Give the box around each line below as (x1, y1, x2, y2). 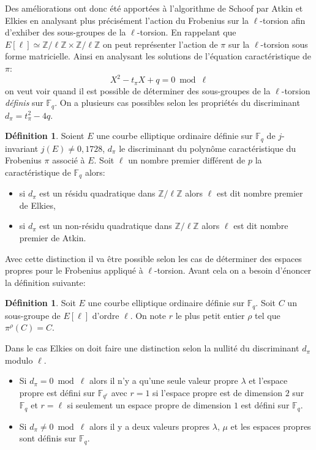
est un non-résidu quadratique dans (39, 219, 172, 232)
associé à (52, 154, 85, 167)
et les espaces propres (230, 419, 311, 432)
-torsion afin (260, 13, 306, 26)
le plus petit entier (175, 309, 245, 321)
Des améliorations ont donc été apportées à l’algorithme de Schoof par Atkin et (5, 2, 303, 14)
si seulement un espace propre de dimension (67, 399, 231, 411)
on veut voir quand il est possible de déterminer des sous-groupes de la (5, 84, 271, 97)
